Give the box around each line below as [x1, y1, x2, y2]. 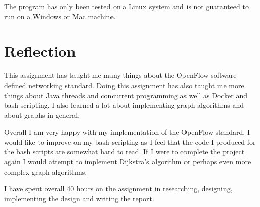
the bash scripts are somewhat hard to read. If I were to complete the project [4, 146, 245, 157]
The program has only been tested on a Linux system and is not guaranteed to [4, 1, 249, 11]
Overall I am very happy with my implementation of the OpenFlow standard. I [4, 127, 250, 137]
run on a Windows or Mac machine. [4, 11, 116, 21]
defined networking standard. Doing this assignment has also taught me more [4, 79, 244, 90]
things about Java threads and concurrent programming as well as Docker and [4, 90, 248, 100]
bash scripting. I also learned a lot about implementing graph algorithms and [4, 100, 244, 110]
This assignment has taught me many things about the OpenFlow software [4, 70, 237, 80]
